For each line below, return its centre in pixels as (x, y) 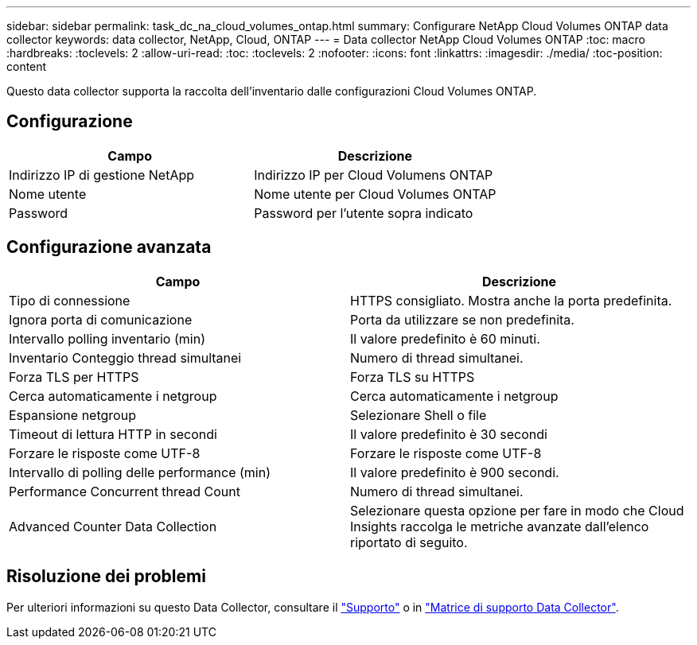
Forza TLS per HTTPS (74, 377)
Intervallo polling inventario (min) (107, 338)
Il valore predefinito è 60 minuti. (445, 338)
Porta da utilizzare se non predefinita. (462, 319)
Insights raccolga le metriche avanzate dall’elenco (500, 526)
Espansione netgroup (72, 415)
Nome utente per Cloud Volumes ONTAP (375, 194)
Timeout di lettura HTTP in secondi (113, 434)
